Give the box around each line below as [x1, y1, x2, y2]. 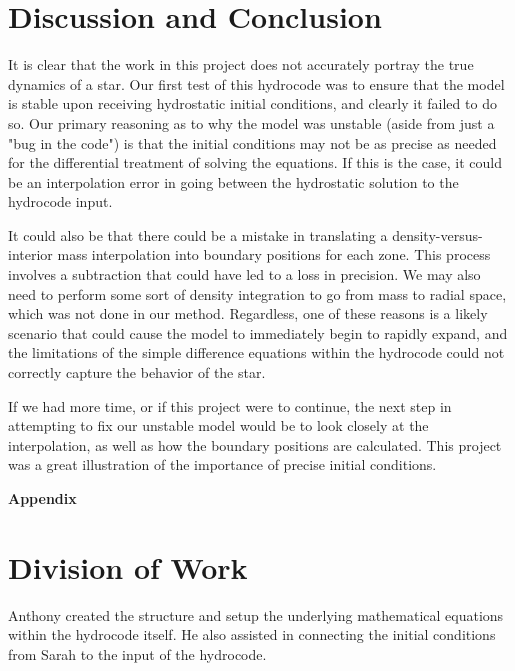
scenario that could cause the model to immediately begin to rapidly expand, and [8, 322, 508, 343]
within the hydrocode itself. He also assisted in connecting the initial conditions [8, 624, 496, 645]
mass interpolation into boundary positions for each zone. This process [57, 244, 491, 265]
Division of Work [8, 546, 248, 587]
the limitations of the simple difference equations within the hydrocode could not [8, 342, 505, 363]
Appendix [8, 488, 77, 508]
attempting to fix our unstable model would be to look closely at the [8, 415, 429, 436]
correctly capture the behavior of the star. [8, 362, 266, 383]
